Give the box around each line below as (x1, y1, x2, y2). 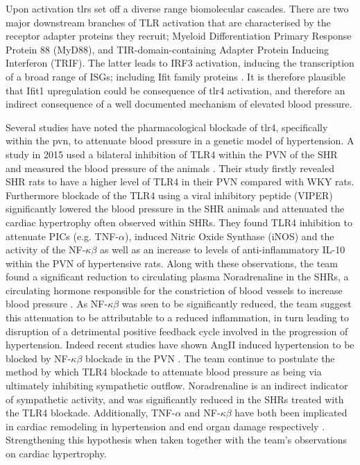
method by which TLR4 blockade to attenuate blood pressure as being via (6, 364, 322, 379)
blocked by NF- (6, 350, 71, 365)
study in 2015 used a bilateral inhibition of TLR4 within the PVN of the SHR (6, 146, 338, 161)
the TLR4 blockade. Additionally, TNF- (6, 405, 175, 420)
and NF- (185, 405, 221, 420)
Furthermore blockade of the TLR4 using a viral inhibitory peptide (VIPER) (6, 187, 333, 202)
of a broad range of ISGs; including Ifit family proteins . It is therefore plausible (6, 69, 345, 83)
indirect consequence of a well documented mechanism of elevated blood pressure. (6, 96, 352, 111)
